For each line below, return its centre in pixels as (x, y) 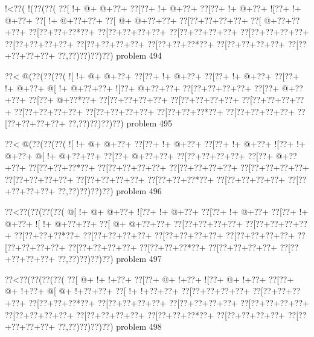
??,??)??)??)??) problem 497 (110, 259)
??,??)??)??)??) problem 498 (110, 326)
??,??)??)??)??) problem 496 (110, 191)
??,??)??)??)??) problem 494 (110, 55)
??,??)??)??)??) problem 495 (120, 123)
